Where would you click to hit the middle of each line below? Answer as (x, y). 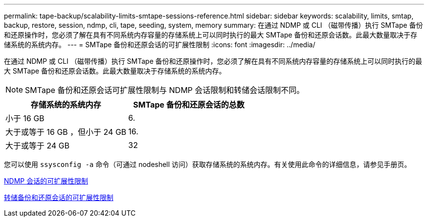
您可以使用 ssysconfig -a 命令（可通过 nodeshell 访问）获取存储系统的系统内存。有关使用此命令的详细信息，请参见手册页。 (208, 164)
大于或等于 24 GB (38, 146)
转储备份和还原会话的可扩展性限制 (59, 197)
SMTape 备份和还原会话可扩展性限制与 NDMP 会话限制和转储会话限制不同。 (165, 90)
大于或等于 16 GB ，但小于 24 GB (66, 132)
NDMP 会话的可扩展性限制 (46, 181)
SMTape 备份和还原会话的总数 (189, 105)
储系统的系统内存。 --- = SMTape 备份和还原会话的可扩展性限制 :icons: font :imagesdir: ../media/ (160, 45)
